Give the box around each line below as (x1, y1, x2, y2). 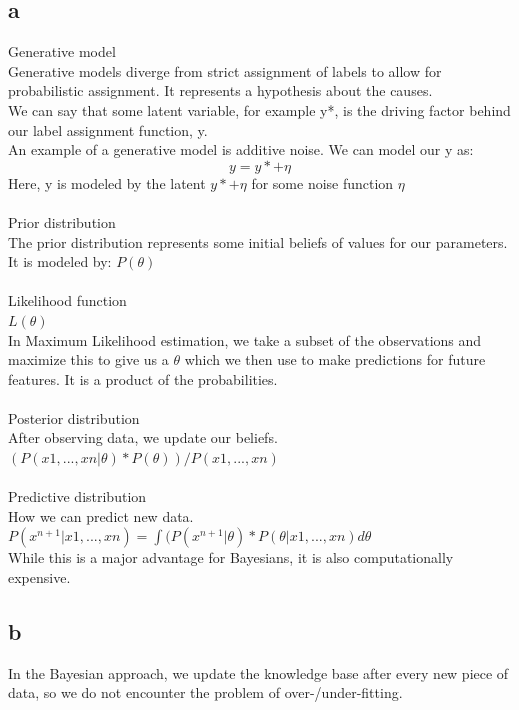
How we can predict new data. (8, 505, 194, 526)
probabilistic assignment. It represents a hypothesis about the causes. (8, 80, 433, 101)
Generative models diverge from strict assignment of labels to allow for (8, 60, 442, 81)
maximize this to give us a (8, 349, 169, 370)
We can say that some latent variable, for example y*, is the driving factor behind (8, 99, 511, 120)
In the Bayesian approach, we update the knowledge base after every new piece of (8, 662, 509, 683)
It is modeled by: (8, 251, 112, 272)
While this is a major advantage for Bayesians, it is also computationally (8, 547, 454, 568)
